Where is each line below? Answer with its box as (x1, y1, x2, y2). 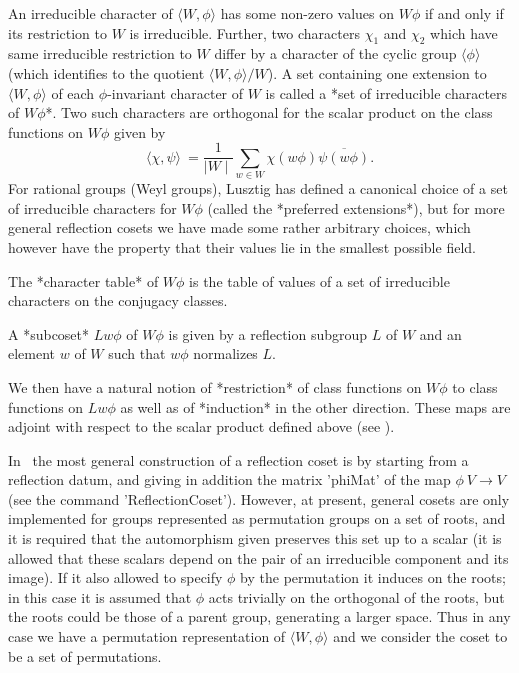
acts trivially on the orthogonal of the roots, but (208, 586, 505, 607)
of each (51, 82, 95, 103)
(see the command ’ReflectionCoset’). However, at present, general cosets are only (8, 488, 510, 509)
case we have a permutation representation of (8, 626, 286, 647)
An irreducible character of (8, 3, 173, 23)
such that (108, 343, 166, 364)
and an (419, 323, 462, 344)
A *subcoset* (8, 323, 90, 344)
